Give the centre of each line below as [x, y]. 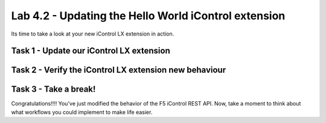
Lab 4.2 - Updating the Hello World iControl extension [148, 16]
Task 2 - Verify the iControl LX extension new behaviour [119, 70]
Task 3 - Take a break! [53, 90]
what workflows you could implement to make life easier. [82, 112]
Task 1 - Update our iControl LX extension [91, 51]
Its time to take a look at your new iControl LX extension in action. [93, 34]
